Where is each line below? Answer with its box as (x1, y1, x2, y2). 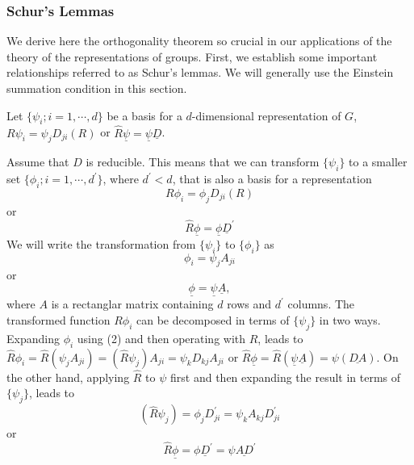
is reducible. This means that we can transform (86, 153, 320, 170)
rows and (227, 295, 272, 312)
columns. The (287, 295, 355, 312)
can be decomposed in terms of (136, 311, 290, 328)
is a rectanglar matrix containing (51, 295, 214, 312)
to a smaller (349, 153, 408, 170)
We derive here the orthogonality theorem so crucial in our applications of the (6, 32, 392, 49)
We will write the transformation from (6, 235, 196, 252)
